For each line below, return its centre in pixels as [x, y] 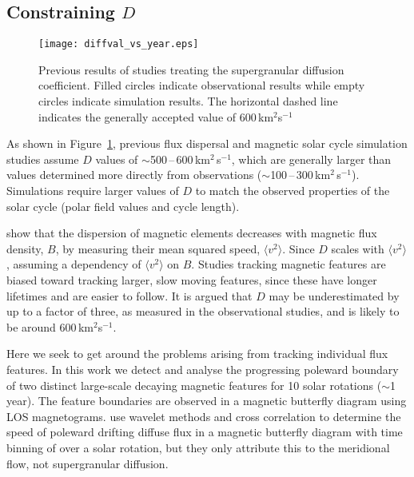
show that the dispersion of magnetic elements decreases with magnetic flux [192, 233]
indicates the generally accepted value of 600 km [156, 116]
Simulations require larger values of [93, 191]
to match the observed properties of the [293, 191]
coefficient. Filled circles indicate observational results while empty [202, 85]
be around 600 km [50, 326]
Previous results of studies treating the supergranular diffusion [191, 69]
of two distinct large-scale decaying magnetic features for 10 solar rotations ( [194, 385]
